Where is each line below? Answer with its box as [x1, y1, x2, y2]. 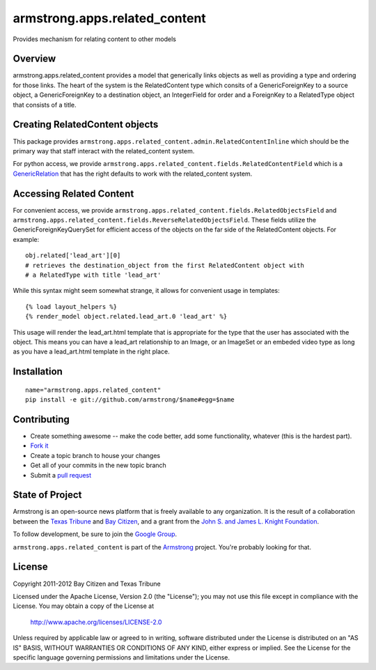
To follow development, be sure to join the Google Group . [13, 530, 178, 538]
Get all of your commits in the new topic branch [30, 461, 166, 470]
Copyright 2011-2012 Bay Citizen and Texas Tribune [13, 579, 161, 588]
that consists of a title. [13, 100, 77, 109]
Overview [13, 53, 56, 65]
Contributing [13, 413, 70, 425]
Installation [13, 366, 63, 378]
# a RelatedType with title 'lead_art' [25, 271, 162, 279]
